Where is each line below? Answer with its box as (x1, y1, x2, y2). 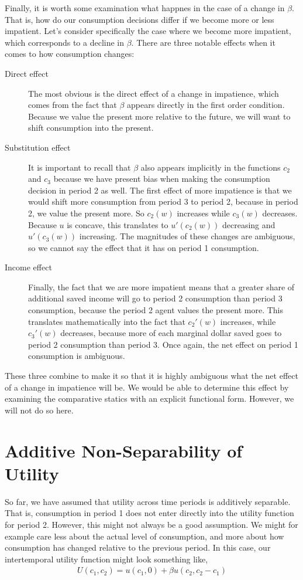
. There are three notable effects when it (131, 36, 276, 48)
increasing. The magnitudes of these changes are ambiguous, (79, 230, 295, 242)
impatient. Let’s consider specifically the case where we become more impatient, (5, 25, 291, 37)
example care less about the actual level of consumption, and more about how (5, 530, 284, 542)
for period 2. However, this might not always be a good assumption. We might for (5, 518, 298, 530)
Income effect (5, 261, 52, 273)
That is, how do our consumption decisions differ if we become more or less (5, 13, 274, 25)
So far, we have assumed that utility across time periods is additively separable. (5, 495, 291, 507)
